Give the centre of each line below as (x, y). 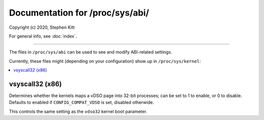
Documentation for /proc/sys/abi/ (79, 13)
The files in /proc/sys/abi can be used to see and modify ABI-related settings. (90, 52)
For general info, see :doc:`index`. (43, 36)
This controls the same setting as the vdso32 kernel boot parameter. (78, 111)
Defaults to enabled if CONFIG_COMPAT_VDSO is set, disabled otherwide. (81, 102)
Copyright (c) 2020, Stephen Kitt (42, 27)
